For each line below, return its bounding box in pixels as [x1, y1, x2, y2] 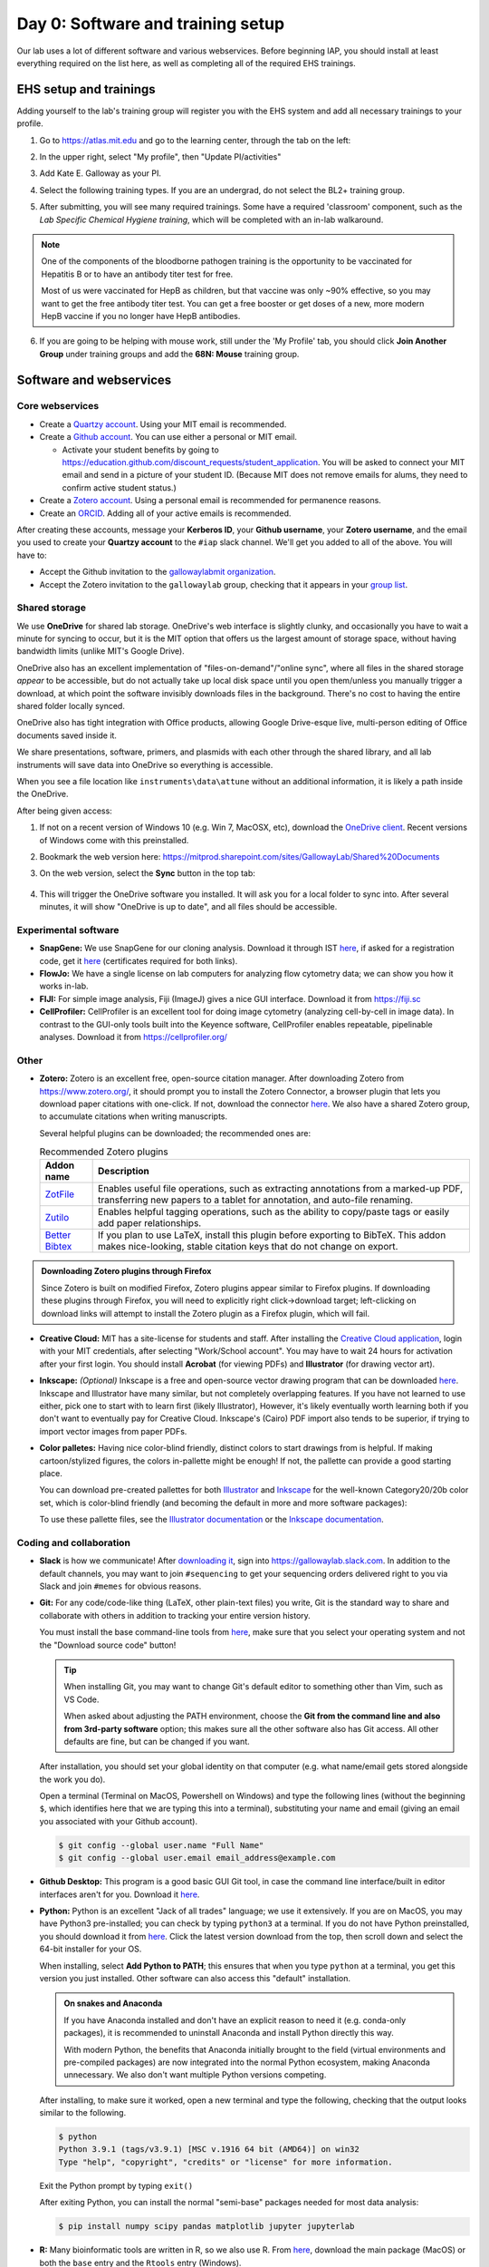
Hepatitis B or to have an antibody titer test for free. [41, 268, 234, 279]
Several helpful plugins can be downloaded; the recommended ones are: [39, 1127, 312, 1138]
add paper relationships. [98, 1217, 202, 1230]
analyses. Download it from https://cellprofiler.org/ [39, 1031, 228, 1042]
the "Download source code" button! [39, 1639, 177, 1650]
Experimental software [16, 923, 120, 936]
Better [44, 1229, 72, 1241]
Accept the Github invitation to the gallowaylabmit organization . [39, 567, 276, 578]
